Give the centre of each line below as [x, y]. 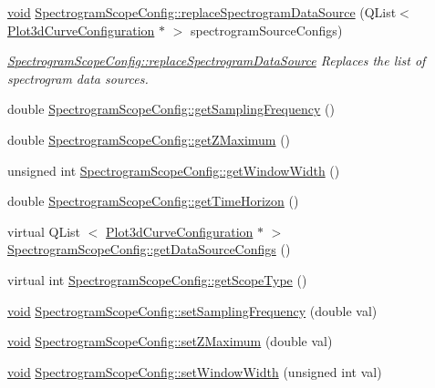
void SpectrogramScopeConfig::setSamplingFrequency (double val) [192, 310]
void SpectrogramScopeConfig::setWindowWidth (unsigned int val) [195, 371]
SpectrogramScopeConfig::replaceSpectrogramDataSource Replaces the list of [217, 61]
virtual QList [44, 231]
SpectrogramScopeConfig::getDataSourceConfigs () [149, 249]
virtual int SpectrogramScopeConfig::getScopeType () [157, 279]
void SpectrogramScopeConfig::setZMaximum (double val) [170, 341]
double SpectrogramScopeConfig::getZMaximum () [149, 139]
